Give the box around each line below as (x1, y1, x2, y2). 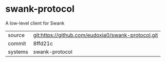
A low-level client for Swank (5, 20, 65, 26)
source (8, 31, 25, 38)
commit (8, 39, 26, 47)
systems (8, 48, 28, 55)
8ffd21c (33, 39, 53, 47)
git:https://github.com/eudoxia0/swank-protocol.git (33, 31, 158, 38)
